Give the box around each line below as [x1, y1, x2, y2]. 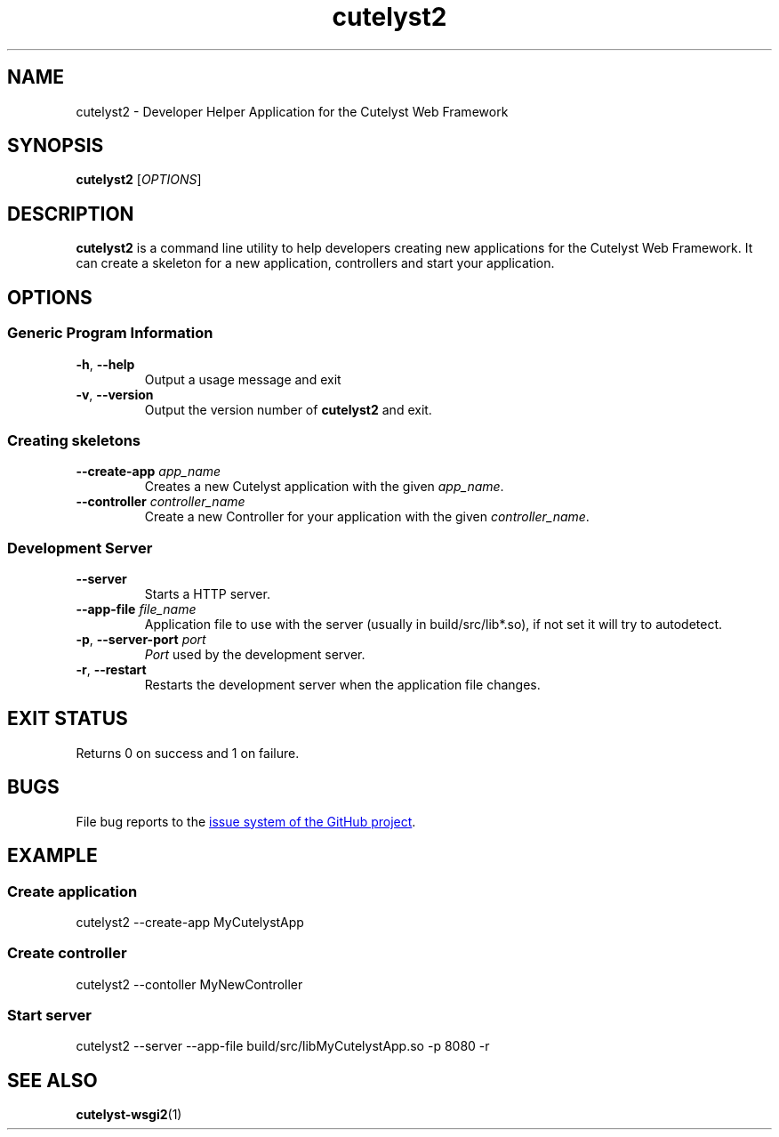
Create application [7, 882, 138, 900]
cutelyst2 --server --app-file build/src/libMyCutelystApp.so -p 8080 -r [76, 1038, 490, 1054]
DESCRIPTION [7, 202, 134, 225]
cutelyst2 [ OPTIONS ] [76, 172, 202, 188]
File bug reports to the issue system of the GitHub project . [76, 813, 416, 829]
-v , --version [76, 386, 154, 402]
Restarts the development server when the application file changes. [144, 677, 541, 692]
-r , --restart [76, 662, 147, 677]
